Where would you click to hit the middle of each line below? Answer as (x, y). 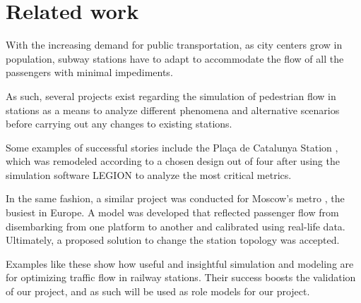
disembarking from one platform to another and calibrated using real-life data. (176, 226)
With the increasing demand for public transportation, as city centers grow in (174, 45)
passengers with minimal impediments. (89, 72)
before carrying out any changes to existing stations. (119, 124)
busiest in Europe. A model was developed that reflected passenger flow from (172, 212)
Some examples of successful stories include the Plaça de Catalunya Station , (172, 147)
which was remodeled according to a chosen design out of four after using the (173, 161)
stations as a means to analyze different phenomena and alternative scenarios (173, 110)
